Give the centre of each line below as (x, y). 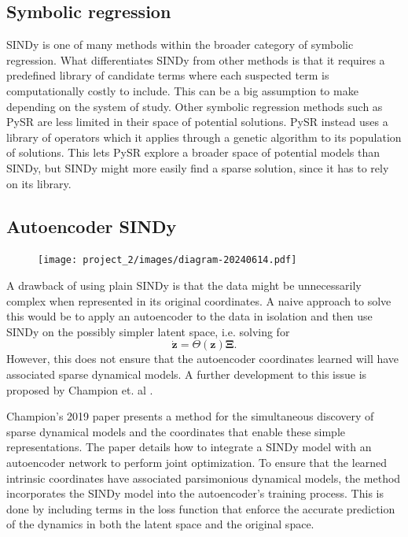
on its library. (39, 183)
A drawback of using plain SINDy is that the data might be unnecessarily (184, 285)
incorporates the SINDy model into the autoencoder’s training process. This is (195, 493)
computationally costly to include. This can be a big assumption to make (182, 90)
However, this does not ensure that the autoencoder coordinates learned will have (203, 359)
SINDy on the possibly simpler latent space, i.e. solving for (148, 331)
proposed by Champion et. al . (80, 389)
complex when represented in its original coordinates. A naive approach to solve (199, 300)
